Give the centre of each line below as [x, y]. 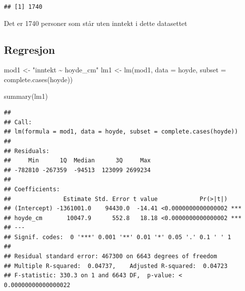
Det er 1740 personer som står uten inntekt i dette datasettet [96, 23]
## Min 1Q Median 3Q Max [77, 161]
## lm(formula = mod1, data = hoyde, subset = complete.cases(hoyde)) [121, 132]
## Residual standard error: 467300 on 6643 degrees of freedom [111, 257]
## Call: [18, 122]
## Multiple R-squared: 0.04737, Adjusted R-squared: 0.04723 [116, 266]
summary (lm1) [26, 96]
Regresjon [30, 49]
